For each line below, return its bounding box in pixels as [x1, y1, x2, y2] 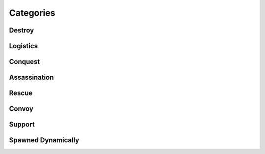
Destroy [9, 26, 34, 34]
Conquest [9, 58, 40, 66]
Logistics [9, 42, 38, 50]
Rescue [9, 89, 33, 97]
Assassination [9, 73, 54, 82]
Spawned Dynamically [9, 136, 79, 145]
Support [9, 121, 35, 129]
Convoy [9, 105, 34, 113]
